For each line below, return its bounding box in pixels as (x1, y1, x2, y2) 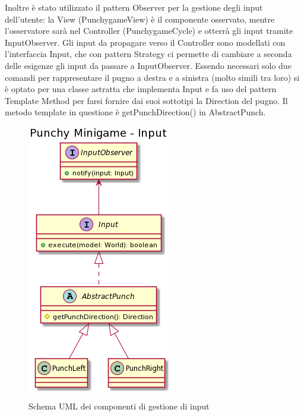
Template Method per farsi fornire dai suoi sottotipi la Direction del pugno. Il (5, 94, 288, 106)
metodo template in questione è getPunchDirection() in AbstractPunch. (5, 106, 266, 118)
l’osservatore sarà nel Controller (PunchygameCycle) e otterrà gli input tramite (5, 24, 293, 37)
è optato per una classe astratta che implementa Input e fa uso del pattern (5, 83, 277, 95)
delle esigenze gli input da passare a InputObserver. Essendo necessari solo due (5, 59, 292, 71)
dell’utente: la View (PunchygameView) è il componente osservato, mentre (5, 12, 275, 25)
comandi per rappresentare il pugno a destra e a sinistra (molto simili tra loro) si (5, 71, 300, 83)
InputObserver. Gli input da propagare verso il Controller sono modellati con (5, 36, 286, 48)
